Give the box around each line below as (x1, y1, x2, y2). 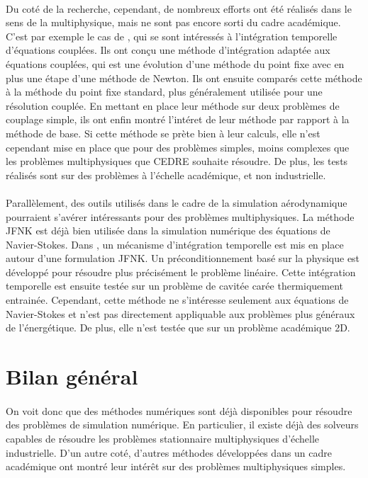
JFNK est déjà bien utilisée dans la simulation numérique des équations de (6, 223, 330, 238)
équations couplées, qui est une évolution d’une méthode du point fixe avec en (6, 56, 345, 71)
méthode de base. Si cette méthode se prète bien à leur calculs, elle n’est (6, 125, 320, 140)
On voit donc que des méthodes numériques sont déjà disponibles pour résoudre (6, 403, 352, 418)
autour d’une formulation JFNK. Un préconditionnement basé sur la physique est (6, 251, 360, 266)
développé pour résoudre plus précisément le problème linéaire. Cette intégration (6, 264, 356, 279)
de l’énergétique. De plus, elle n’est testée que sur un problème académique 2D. (6, 320, 350, 335)
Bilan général (6, 362, 138, 391)
